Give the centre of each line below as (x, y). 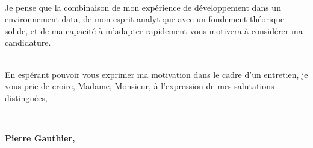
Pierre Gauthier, (40, 138)
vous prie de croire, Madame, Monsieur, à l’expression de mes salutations (140, 86)
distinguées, (26, 97)
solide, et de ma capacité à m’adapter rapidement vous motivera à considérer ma (154, 30)
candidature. (28, 42)
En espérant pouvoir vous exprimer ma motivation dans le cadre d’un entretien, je (156, 74)
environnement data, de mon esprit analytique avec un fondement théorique (145, 19)
